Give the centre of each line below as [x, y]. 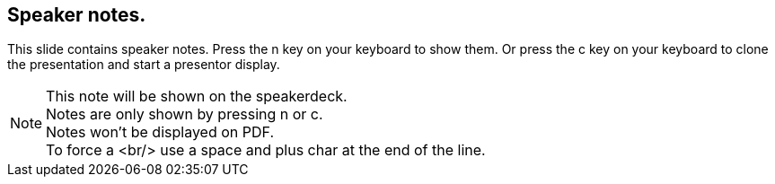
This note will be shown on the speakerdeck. [197, 96]
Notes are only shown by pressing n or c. [185, 114]
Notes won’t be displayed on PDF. [160, 132]
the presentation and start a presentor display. [144, 65]
